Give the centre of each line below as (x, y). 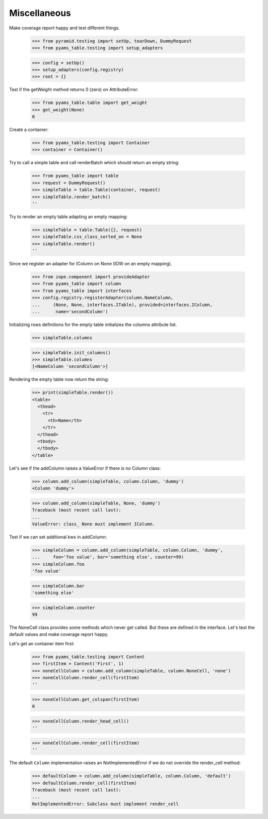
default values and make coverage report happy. (59, 634)
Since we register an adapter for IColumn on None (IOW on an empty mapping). (91, 264)
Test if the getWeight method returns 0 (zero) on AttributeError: (74, 90)
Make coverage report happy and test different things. (65, 28)
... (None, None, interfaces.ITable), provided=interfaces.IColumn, (122, 305)
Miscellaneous (40, 13)
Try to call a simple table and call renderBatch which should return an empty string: (94, 163)
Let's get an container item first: (42, 643)
